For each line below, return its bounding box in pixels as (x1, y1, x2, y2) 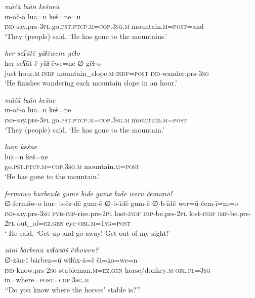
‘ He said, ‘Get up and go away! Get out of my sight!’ (5, 227, 171, 238)
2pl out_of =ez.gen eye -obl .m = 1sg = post (5, 218, 131, 228)
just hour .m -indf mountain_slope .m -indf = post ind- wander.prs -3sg (5, 67, 209, 78)
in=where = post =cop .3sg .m (5, 274, 89, 285)
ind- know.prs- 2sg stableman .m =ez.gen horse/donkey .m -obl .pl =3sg (5, 264, 210, 275)
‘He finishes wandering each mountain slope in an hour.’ (5, 77, 177, 88)
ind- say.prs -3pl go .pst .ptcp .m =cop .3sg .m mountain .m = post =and (5, 21, 204, 31)
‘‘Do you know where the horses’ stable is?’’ (5, 284, 141, 294)
